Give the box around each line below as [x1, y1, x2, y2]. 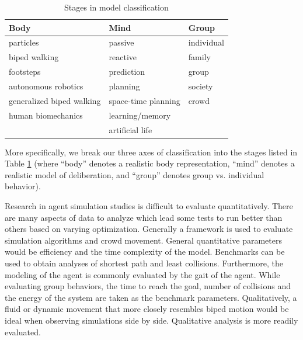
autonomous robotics [9, 79, 83, 92]
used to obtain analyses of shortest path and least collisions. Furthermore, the [5, 256, 283, 269]
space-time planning [109, 94, 180, 106]
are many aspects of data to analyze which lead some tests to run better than [5, 211, 283, 223]
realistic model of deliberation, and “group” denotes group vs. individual [5, 168, 264, 181]
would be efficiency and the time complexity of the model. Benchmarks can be [5, 245, 285, 258]
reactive [109, 51, 137, 63]
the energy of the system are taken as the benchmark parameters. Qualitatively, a [5, 291, 297, 303]
